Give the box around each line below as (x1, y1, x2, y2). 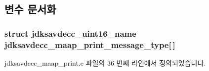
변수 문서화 (4, 1, 56, 17)
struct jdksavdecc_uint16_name (4, 27, 136, 39)
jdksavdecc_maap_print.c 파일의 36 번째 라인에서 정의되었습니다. (4, 57, 206, 68)
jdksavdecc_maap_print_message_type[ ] (4, 38, 175, 50)
